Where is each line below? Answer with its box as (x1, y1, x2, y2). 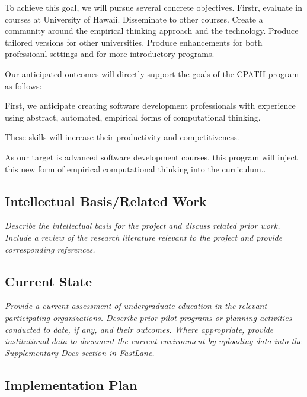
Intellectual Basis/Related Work (5, 191, 207, 210)
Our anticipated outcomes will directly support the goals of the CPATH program (5, 67, 299, 80)
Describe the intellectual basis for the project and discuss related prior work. (5, 219, 280, 232)
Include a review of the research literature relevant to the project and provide (5, 231, 283, 243)
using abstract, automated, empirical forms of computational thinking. (5, 111, 261, 123)
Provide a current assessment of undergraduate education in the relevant (5, 300, 267, 312)
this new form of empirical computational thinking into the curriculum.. (5, 162, 266, 175)
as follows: (5, 79, 42, 92)
